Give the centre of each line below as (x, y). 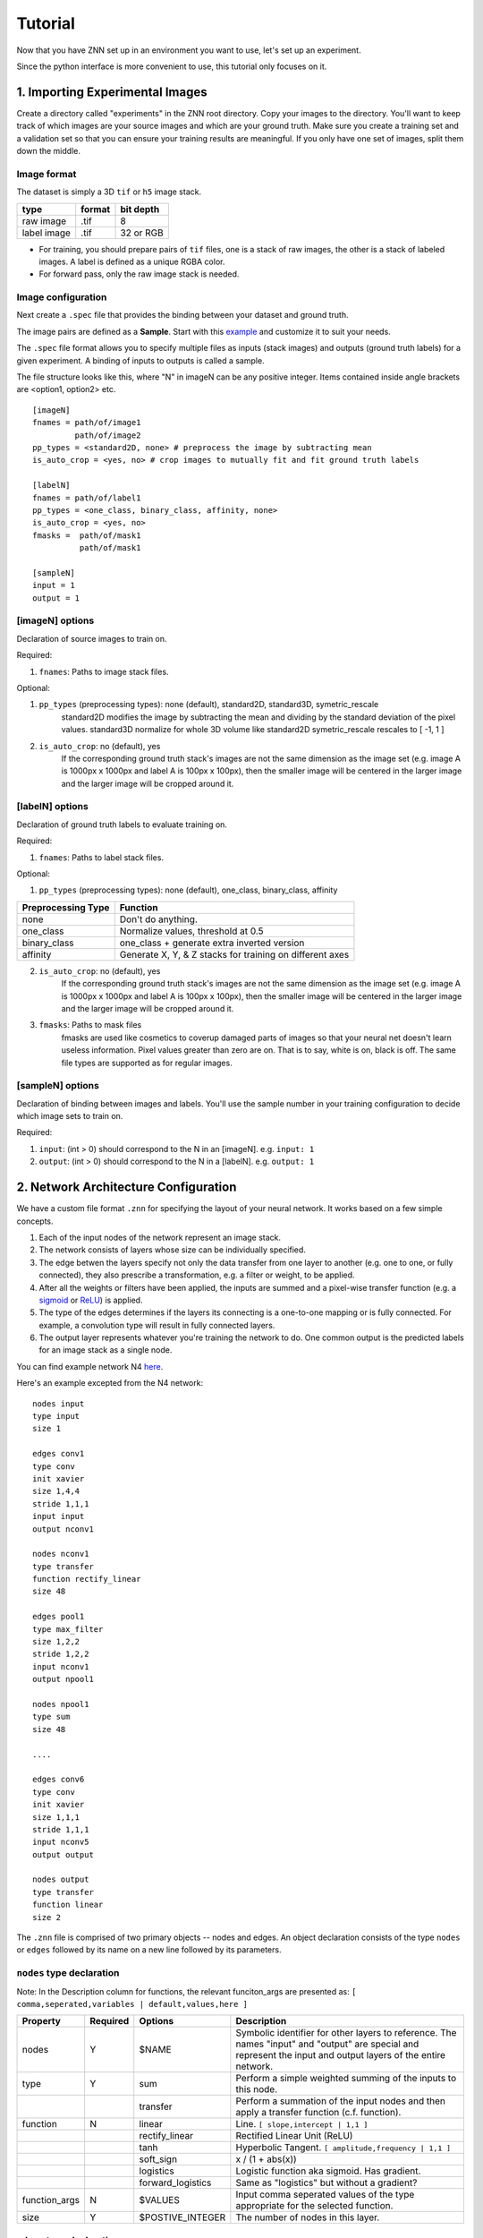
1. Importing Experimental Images (112, 92)
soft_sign (158, 2159)
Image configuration (62, 297)
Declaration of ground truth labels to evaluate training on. (122, 824)
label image (47, 233)
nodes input (59, 1404)
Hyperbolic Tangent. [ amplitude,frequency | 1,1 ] (343, 2148)
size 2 (47, 1917)
